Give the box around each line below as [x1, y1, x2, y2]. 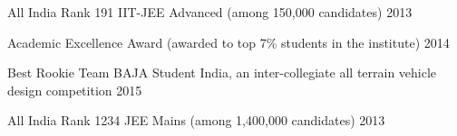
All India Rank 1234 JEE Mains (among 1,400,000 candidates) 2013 [7, 111, 385, 130]
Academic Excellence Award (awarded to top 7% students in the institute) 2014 [7, 32, 450, 51]
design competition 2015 [7, 80, 142, 99]
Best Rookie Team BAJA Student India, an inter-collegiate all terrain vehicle [7, 63, 437, 82]
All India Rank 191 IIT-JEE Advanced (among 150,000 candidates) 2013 [7, 3, 413, 21]
